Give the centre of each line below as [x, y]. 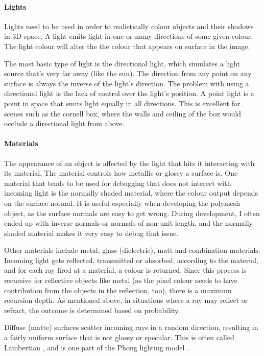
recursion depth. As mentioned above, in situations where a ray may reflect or [126, 300]
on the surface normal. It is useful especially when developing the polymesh [122, 203]
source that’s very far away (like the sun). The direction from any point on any [128, 73]
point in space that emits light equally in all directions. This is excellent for [122, 103]
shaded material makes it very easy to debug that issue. [91, 233]
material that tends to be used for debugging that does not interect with [118, 183]
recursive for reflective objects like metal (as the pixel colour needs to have [121, 280]
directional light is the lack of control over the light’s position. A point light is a [129, 93]
